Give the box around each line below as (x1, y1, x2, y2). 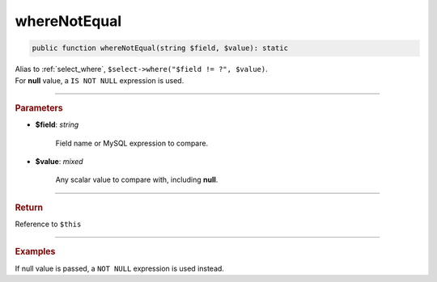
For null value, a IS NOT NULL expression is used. (15, 75, 185, 85)
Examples (15, 246, 56, 258)
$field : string (35, 120, 79, 129)
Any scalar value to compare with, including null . (55, 175, 218, 185)
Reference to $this (15, 219, 82, 229)
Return (15, 202, 44, 213)
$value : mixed (35, 156, 84, 166)
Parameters (15, 102, 64, 113)
